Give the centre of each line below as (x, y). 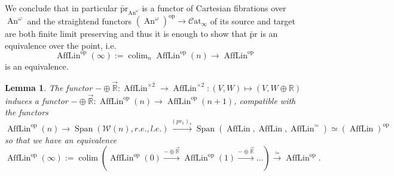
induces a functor (36, 100)
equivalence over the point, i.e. (61, 45)
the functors (27, 112)
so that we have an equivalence (61, 139)
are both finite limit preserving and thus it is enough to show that (126, 34)
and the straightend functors (80, 21)
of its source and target (253, 21)
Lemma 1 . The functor (49, 87)
